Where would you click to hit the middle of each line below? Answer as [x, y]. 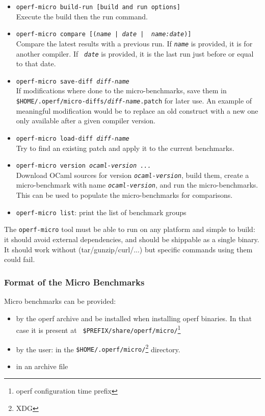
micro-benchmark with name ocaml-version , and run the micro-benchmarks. [137, 185]
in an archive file [42, 366]
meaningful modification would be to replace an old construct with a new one [137, 110]
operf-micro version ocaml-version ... [84, 166]
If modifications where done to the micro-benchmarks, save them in [121, 90]
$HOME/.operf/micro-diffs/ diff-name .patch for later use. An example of [134, 101]
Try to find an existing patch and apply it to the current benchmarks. [125, 148]
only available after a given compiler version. [86, 121]
